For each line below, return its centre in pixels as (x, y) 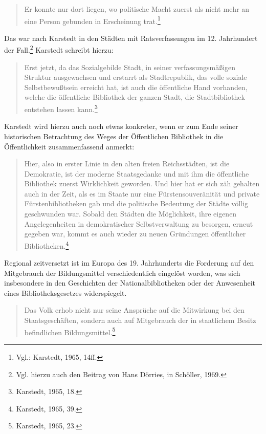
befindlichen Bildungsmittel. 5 (70, 331)
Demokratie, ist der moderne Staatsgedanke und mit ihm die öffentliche (137, 173)
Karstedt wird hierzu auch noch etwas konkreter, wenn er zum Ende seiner (121, 126)
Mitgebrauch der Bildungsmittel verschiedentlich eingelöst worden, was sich (122, 273)
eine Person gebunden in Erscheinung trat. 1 (92, 20)
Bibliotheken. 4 (47, 245)
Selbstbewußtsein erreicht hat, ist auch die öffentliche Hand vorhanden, (136, 87)
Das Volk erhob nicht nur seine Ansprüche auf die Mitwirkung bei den (134, 310)
